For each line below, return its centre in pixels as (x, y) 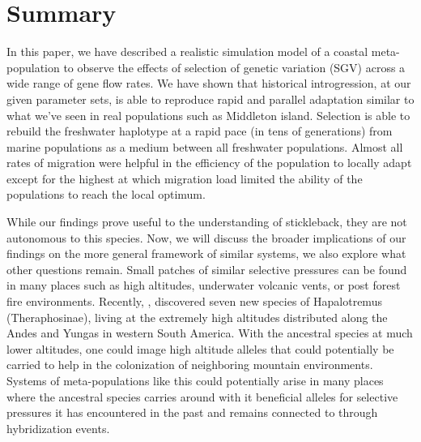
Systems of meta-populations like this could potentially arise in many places (195, 380)
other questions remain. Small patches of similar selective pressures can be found (207, 269)
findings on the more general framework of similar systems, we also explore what (206, 253)
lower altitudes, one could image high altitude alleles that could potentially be (200, 348)
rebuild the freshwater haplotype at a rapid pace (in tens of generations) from (200, 131)
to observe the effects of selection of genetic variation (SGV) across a (234, 67)
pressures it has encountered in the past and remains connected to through (192, 412)
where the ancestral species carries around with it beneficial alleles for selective (202, 396)
